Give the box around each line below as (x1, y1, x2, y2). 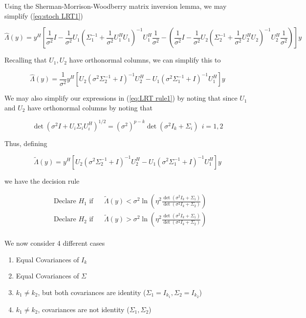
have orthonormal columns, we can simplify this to (69, 55, 221, 65)
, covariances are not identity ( (38, 304, 130, 314)
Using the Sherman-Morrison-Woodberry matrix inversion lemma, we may (4, 1, 227, 11)
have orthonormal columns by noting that (27, 102, 153, 112)
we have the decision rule (4, 175, 80, 186)
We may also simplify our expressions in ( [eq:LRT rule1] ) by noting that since (4, 93, 238, 103)
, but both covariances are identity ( (38, 287, 146, 297)
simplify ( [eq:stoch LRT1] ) (4, 10, 83, 21)
